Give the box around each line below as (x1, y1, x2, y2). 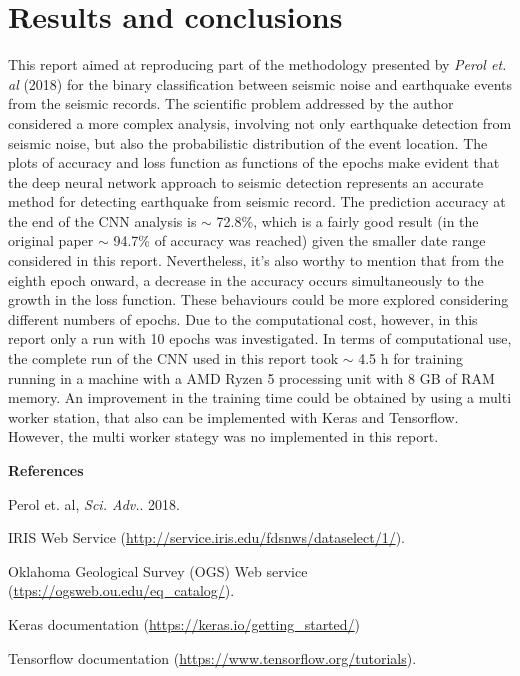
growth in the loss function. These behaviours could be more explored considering (8, 289, 509, 310)
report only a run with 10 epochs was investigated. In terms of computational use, (8, 328, 512, 349)
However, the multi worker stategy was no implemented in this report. (8, 426, 439, 447)
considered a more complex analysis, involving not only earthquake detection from (8, 112, 512, 133)
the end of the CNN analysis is (8, 210, 197, 231)
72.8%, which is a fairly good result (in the (216, 210, 479, 231)
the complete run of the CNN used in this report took (8, 348, 339, 369)
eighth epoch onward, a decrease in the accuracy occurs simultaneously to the (8, 269, 484, 290)
